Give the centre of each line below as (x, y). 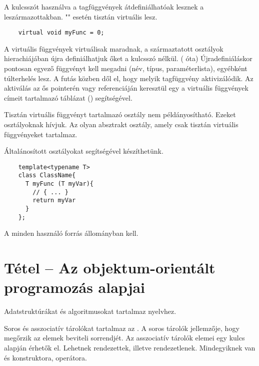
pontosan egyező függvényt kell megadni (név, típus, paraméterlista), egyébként (126, 68)
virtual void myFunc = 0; (61, 33)
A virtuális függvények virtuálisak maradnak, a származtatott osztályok (114, 48)
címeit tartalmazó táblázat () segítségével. (68, 97)
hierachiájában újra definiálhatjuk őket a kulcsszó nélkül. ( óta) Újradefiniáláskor (128, 58)
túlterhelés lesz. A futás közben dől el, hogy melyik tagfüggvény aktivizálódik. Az (129, 78)
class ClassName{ (47, 175)
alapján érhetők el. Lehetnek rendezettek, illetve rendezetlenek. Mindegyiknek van (130, 348)
